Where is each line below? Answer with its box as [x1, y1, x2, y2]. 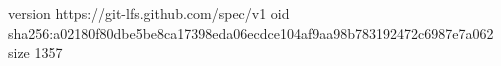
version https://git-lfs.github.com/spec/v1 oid [8, 3, 290, 23]
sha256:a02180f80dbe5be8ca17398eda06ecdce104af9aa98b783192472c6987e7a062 [8, 22, 494, 43]
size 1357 [8, 42, 63, 63]
